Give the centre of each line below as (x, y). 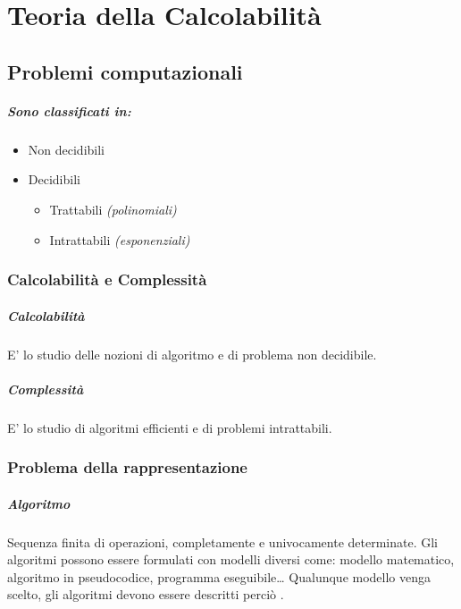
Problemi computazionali (125, 71)
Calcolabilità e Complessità (107, 279)
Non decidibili (66, 149)
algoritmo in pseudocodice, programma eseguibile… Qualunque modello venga (219, 576)
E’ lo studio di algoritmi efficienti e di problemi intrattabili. (170, 427)
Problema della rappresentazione (127, 467)
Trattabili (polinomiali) (113, 209)
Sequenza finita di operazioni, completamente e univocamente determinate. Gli (223, 541)
